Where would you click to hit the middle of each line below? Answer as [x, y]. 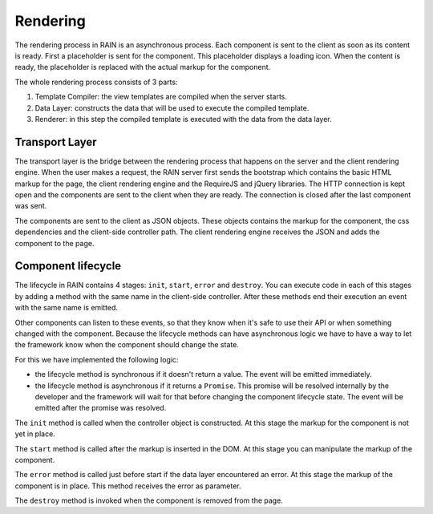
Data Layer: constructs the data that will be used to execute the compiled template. [172, 107]
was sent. [31, 206]
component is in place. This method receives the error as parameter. [128, 486]
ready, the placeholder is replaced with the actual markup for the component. [143, 67]
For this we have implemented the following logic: [97, 359]
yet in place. [35, 434]
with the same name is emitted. [67, 308]
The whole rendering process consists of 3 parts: [96, 82]
